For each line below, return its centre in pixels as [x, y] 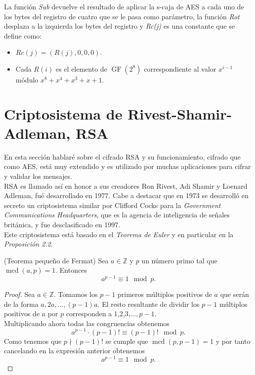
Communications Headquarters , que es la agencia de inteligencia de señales [117, 215]
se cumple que [127, 341]
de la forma [21, 304]
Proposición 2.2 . [28, 244]
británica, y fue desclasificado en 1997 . [62, 225]
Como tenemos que [33, 341]
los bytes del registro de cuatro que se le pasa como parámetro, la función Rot [122, 16]
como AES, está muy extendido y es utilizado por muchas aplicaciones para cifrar [127, 166]
